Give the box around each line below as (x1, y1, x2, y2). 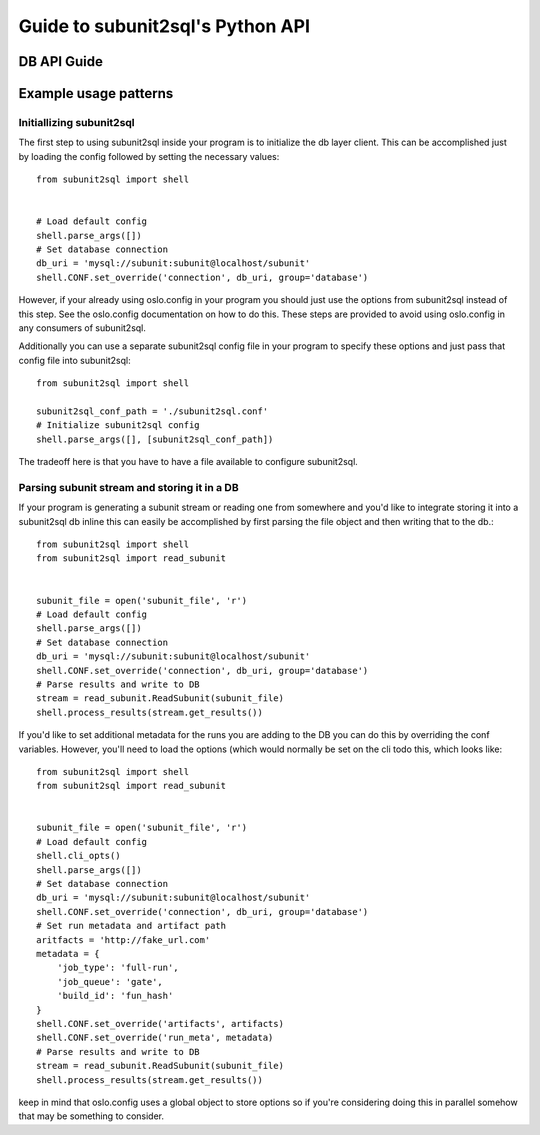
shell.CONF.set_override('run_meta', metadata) (36, 1032, 274, 1044)
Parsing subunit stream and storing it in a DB (18, 480, 239, 494)
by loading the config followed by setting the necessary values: (18, 150, 280, 162)
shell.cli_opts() (36, 850, 121, 862)
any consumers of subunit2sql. (18, 322, 147, 334)
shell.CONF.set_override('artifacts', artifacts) (36, 1018, 285, 1029)
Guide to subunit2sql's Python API (18, 15, 310, 37)
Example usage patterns (18, 85, 174, 102)
